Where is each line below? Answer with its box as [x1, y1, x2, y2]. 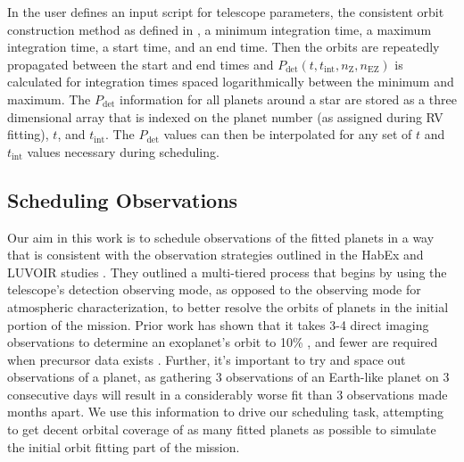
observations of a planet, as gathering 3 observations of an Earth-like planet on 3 [7, 367, 450, 386]
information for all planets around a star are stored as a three [120, 89, 457, 108]
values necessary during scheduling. [27, 142, 220, 161]
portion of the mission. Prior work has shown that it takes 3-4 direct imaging [7, 315, 429, 334]
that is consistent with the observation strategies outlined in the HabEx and [7, 245, 424, 264]
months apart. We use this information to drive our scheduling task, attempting [7, 402, 444, 421]
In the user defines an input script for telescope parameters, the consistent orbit [7, 3, 444, 21]
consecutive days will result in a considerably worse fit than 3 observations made [7, 384, 448, 403]
